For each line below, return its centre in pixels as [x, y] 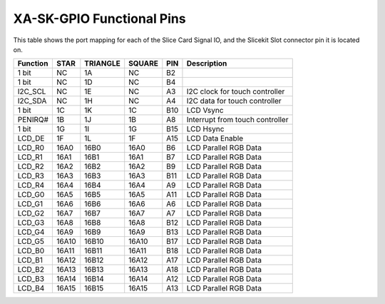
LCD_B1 [30, 260]
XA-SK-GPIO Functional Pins [99, 19]
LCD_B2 [31, 270]
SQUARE [143, 64]
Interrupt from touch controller [237, 120]
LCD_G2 [31, 213]
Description [207, 64]
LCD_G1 [30, 204]
